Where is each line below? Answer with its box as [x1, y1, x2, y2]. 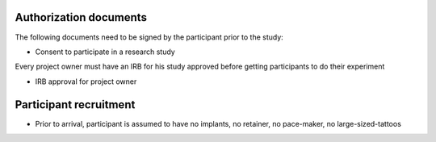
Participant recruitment [15, 98, 136, 111]
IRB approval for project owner [35, 77, 137, 86]
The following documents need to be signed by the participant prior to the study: [15, 32, 284, 42]
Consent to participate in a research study [35, 47, 175, 56]
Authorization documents [15, 10, 147, 24]
